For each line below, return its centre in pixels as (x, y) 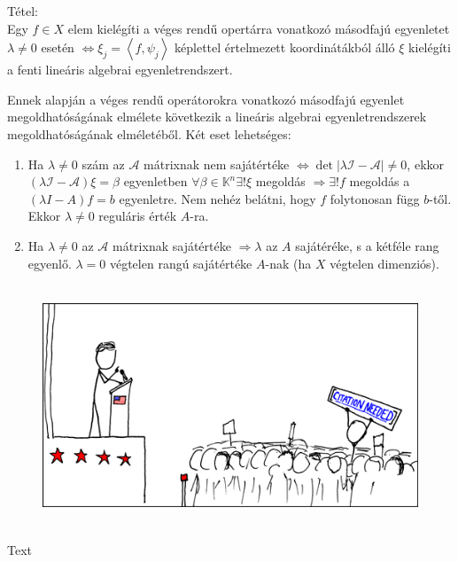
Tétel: (23, 11)
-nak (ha (288, 263)
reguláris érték (138, 216)
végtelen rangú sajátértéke (181, 263)
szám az (103, 164)
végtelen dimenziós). (384, 263)
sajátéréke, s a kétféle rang (367, 245)
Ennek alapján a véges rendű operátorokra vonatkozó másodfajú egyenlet (206, 99)
